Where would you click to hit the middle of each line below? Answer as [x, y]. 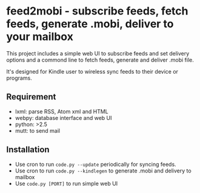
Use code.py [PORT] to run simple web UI [66, 183]
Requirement [31, 97]
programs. [19, 78]
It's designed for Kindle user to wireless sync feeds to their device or [92, 71]
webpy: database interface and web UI [63, 118]
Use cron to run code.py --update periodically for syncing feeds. [96, 164]
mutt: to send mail [38, 130]
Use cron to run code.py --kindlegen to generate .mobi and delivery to [103, 171]
